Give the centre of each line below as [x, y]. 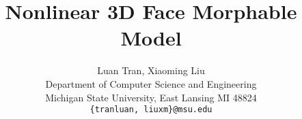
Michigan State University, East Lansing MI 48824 [151, 97]
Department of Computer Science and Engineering [151, 83]
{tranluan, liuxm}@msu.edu [151, 110]
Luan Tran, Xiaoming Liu [151, 70]
